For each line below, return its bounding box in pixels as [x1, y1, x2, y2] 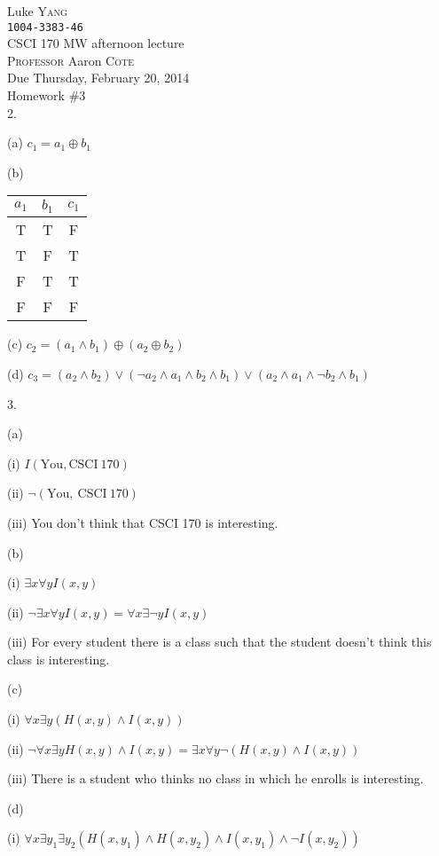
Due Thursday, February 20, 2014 [7, 68, 190, 87]
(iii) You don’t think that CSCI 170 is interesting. [7, 513, 278, 531]
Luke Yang [7, 2, 67, 20]
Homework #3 [7, 86, 86, 105]
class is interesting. [7, 649, 110, 668]
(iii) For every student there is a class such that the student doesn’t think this [7, 632, 432, 651]
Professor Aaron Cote [7, 51, 135, 69]
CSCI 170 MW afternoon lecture [7, 34, 184, 52]
